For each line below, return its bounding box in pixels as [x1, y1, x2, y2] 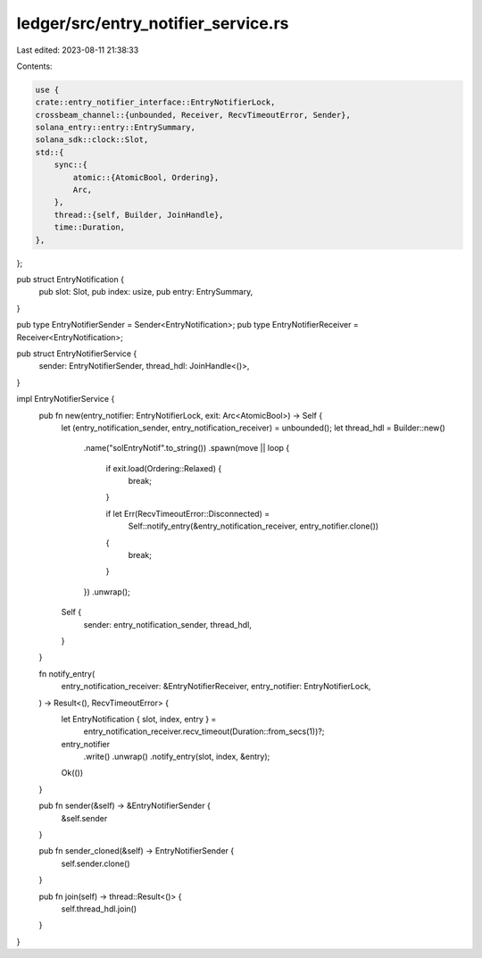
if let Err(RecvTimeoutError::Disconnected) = [105, 508, 270, 519]
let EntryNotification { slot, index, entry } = [61, 713, 217, 724]
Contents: [16, 61, 53, 71]
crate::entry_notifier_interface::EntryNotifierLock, [35, 97, 276, 107]
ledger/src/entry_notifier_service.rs [16, 13, 289, 33]
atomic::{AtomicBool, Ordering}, [72, 172, 220, 182]
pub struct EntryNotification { [16, 273, 125, 285]
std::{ [35, 147, 64, 157]
